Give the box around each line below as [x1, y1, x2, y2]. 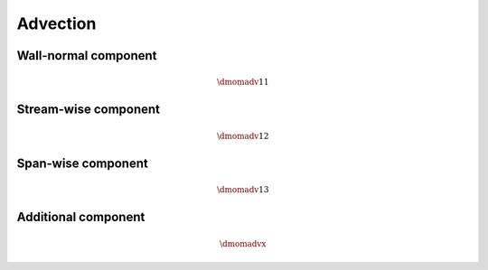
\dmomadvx [220, 238, 267, 248]
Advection [16, 14, 97, 33]
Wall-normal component [16, 48, 157, 63]
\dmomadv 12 [217, 131, 269, 141]
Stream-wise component [16, 102, 161, 117]
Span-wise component [16, 155, 148, 171]
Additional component [16, 209, 145, 225]
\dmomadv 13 [217, 185, 269, 195]
